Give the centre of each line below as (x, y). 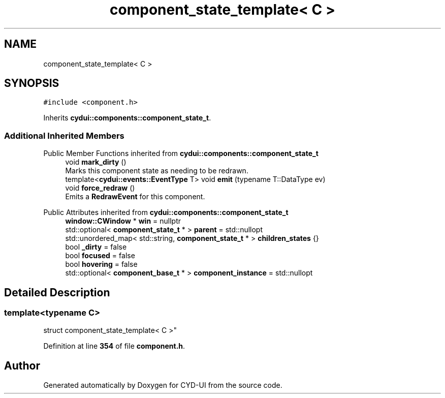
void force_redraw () (100, 188)
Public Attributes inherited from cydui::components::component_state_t (166, 212)
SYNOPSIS (32, 83)
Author (22, 365)
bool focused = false (100, 256)
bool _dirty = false (96, 247)
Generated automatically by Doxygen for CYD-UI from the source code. (163, 385)
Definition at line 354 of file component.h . (114, 346)
